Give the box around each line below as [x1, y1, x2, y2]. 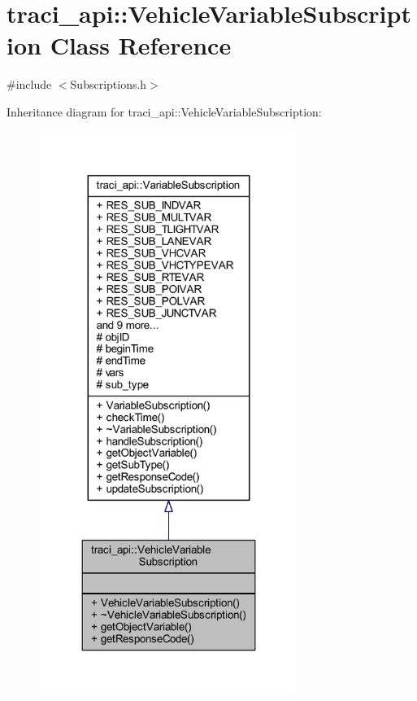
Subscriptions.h [70, 76, 147, 93]
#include [7, 76, 52, 93]
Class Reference [50, 28, 232, 62]
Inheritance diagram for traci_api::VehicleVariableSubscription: [7, 103, 322, 120]
